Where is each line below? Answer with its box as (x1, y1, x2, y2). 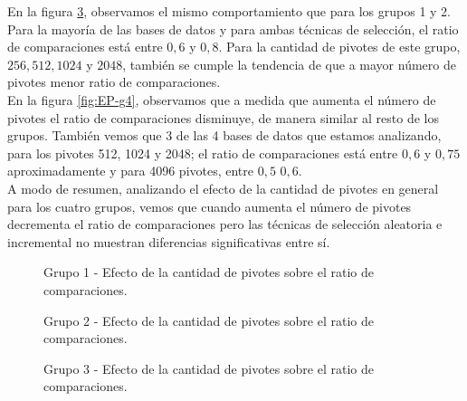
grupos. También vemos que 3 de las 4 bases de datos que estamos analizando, (7, 126, 442, 145)
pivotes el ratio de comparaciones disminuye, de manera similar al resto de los (7, 108, 439, 127)
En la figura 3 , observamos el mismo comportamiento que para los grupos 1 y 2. (7, 2, 451, 20)
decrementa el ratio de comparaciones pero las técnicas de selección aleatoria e (7, 215, 443, 234)
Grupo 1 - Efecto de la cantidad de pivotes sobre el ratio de (43, 263, 374, 282)
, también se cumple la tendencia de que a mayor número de (122, 54, 456, 73)
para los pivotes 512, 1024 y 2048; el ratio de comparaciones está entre (7, 143, 398, 162)
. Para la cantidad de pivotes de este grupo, (218, 37, 461, 56)
